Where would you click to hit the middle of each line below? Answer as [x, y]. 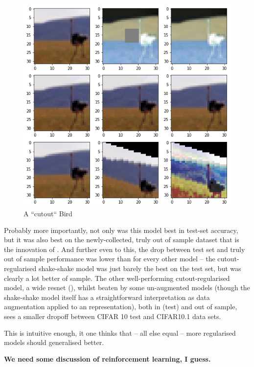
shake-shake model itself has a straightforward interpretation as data [107, 297]
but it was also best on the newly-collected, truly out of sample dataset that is [122, 240]
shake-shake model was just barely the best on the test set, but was [140, 268]
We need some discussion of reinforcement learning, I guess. [107, 358]
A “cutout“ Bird [48, 214]
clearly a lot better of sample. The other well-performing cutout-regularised [117, 278]
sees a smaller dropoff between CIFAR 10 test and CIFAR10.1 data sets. [113, 316]
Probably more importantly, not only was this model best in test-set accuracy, [121, 230]
